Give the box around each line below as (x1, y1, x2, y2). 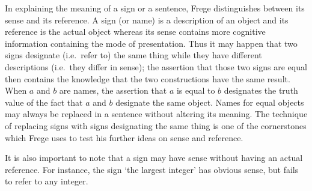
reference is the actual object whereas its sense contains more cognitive (5, 25, 266, 38)
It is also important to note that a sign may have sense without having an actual (5, 151, 303, 164)
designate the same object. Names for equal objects (115, 95, 304, 108)
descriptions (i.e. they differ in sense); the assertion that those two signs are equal (5, 60, 307, 73)
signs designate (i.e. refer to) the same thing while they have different (5, 49, 262, 61)
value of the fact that (5, 95, 83, 108)
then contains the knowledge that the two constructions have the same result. (5, 72, 290, 85)
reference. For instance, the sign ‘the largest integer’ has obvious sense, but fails (5, 163, 299, 175)
